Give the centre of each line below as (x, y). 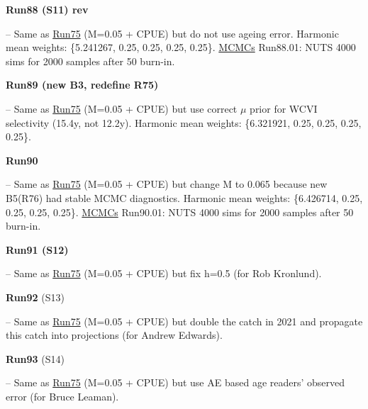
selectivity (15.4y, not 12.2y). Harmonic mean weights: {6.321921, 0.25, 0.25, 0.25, (184, 122)
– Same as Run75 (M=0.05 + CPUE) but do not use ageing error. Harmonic (172, 33)
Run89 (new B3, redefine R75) (82, 85)
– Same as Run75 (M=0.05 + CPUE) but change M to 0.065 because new (167, 184)
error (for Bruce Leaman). (62, 396)
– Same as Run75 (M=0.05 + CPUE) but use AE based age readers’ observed (175, 382)
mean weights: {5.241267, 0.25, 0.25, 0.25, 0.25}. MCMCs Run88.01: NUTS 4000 (181, 47)
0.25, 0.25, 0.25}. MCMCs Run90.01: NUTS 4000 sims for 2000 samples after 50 (180, 212)
